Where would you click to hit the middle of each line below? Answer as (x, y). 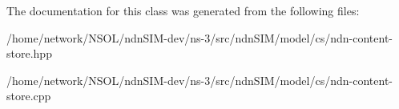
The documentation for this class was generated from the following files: (183, 10)
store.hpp (29, 53)
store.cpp (29, 96)
